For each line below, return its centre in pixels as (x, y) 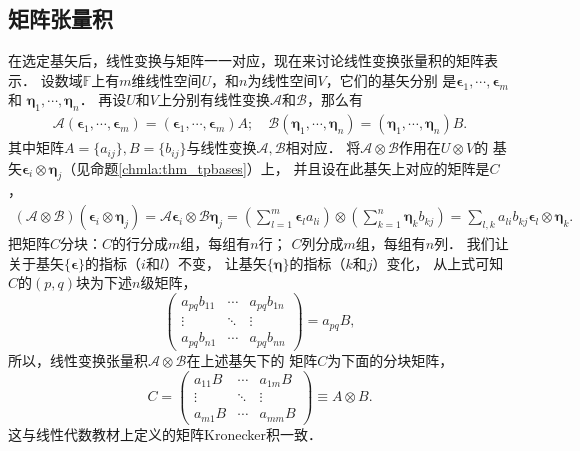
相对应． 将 (323, 147)
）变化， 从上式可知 (438, 262)
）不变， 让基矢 (215, 262)
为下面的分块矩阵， (390, 359)
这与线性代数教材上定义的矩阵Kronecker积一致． (165, 433)
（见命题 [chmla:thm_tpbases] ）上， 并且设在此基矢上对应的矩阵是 (276, 167)
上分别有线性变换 (214, 99)
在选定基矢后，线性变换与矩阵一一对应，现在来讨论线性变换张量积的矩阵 (246, 60)
